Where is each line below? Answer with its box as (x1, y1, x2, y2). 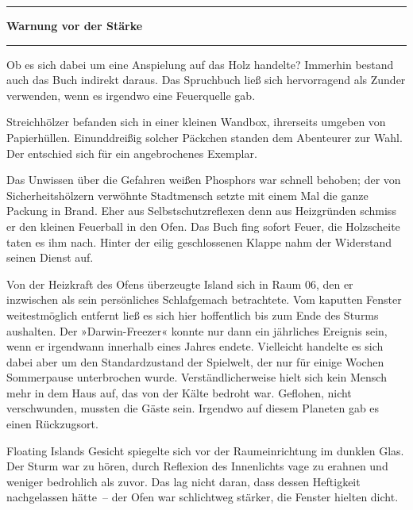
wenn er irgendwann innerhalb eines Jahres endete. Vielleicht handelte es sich (6, 338, 384, 355)
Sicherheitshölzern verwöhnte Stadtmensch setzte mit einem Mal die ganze (6, 186, 369, 203)
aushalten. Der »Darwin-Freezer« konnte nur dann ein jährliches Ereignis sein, (6, 322, 388, 339)
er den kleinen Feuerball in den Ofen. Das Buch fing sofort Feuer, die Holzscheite (6, 217, 400, 234)
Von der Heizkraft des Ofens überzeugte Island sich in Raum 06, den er (6, 275, 353, 292)
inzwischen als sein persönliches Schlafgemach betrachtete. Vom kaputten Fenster (6, 291, 402, 308)
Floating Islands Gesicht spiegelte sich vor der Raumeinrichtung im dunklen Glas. (6, 442, 404, 458)
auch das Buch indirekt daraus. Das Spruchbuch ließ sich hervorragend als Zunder (6, 71, 406, 88)
